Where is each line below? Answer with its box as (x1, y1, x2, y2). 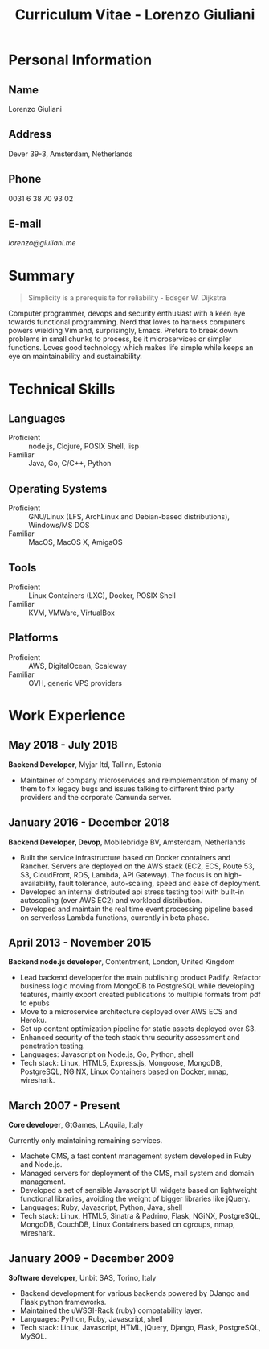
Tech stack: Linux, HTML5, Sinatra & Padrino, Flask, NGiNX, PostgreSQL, (19, 1211, 261, 1221)
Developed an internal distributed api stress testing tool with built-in (19, 887, 245, 897)
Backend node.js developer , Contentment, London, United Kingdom (8, 957, 235, 967)
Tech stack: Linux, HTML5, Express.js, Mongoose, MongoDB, (19, 1058, 223, 1068)
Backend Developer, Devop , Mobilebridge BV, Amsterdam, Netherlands (8, 837, 246, 847)
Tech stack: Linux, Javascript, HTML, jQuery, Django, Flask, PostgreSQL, (19, 1322, 261, 1333)
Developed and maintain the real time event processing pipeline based (19, 904, 254, 914)
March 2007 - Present (8, 1099, 120, 1112)
